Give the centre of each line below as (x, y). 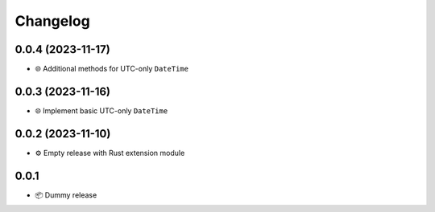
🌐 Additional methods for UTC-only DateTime (112, 69)
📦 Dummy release (66, 195)
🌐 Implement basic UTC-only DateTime (101, 110)
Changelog (52, 21)
